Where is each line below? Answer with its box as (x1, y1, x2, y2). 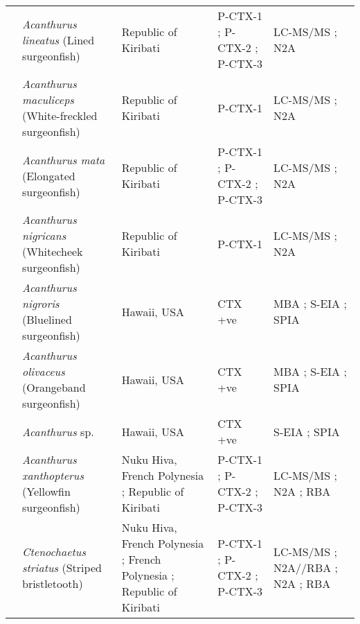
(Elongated (22, 167, 75, 184)
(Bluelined (22, 311, 72, 327)
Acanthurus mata (22, 151, 105, 168)
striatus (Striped (22, 559, 102, 575)
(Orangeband (22, 379, 86, 395)
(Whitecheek (22, 243, 83, 259)
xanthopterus (22, 467, 84, 483)
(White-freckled (22, 107, 98, 123)
